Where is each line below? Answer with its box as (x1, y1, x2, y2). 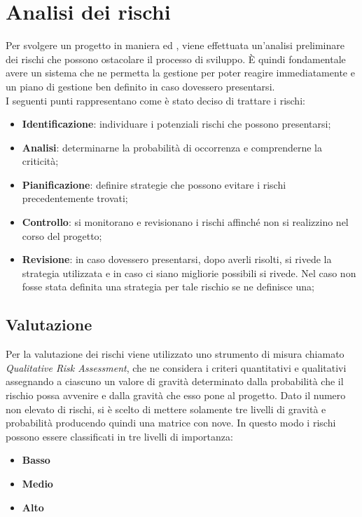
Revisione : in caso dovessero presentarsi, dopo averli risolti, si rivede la (22, 252, 332, 267)
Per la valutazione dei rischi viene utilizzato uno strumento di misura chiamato (6, 347, 344, 361)
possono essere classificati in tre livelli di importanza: (6, 429, 233, 443)
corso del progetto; (22, 228, 102, 243)
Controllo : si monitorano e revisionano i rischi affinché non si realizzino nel (22, 215, 349, 229)
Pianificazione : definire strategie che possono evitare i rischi (22, 177, 286, 192)
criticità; (22, 154, 59, 168)
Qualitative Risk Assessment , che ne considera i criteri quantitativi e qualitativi (6, 360, 347, 375)
